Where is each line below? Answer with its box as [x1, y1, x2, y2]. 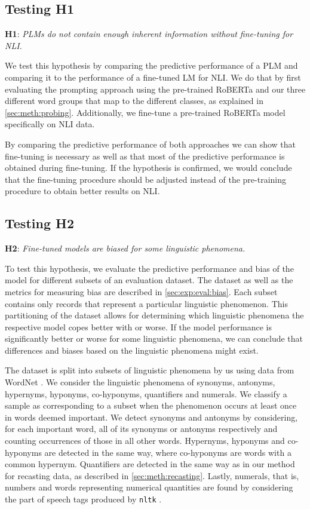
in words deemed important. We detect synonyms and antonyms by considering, [5, 410, 298, 423]
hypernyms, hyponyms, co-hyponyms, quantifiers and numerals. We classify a [5, 387, 287, 400]
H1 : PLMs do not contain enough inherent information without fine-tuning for [5, 27, 293, 40]
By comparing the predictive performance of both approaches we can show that [5, 137, 296, 150]
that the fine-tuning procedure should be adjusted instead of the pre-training [5, 173, 287, 185]
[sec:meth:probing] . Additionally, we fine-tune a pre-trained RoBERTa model [5, 106, 286, 118]
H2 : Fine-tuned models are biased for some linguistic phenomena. [5, 242, 245, 254]
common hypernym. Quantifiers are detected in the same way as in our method [5, 458, 295, 470]
